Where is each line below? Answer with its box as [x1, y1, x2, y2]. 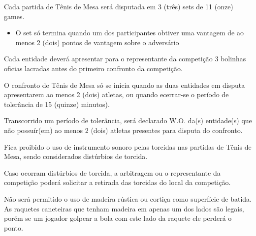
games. [4, 11, 25, 21]
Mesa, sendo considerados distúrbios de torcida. [4, 151, 148, 161]
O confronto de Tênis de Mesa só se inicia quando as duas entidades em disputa [4, 79, 245, 90]
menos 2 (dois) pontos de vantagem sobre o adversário [15, 37, 179, 47]
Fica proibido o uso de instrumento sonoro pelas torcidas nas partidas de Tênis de [4, 141, 252, 152]
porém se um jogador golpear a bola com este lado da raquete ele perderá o [4, 213, 232, 223]
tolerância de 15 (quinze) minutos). [4, 99, 110, 109]
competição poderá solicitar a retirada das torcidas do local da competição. [4, 177, 231, 187]
